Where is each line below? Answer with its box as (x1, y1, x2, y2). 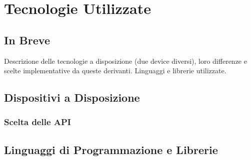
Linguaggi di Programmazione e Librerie (4, 142, 218, 157)
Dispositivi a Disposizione (4, 90, 140, 105)
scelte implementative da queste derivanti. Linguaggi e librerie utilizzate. (4, 65, 226, 76)
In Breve (4, 32, 50, 47)
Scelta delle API (4, 116, 71, 128)
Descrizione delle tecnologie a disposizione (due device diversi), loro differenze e (4, 55, 247, 66)
